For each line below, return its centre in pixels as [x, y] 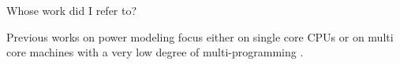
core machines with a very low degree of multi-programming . [155, 52]
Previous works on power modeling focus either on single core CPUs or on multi [200, 36]
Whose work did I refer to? [72, 10]
